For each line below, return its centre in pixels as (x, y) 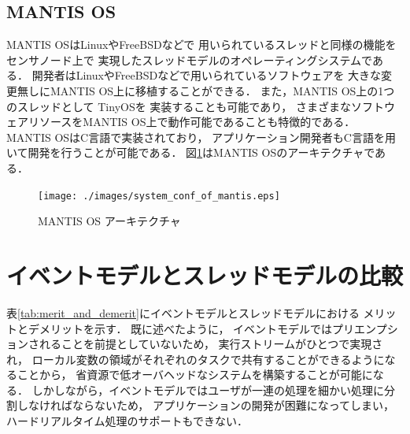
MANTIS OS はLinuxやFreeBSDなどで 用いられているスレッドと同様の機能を (201, 45)
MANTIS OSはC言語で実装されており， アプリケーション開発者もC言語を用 (201, 137)
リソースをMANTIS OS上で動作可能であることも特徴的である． (192, 122)
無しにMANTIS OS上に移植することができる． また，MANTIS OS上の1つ (206, 90)
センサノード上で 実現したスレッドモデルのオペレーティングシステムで (189, 59)
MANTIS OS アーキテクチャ (109, 221)
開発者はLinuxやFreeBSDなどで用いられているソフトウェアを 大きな (207, 75)
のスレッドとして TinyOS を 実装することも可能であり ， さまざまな (179, 106)
